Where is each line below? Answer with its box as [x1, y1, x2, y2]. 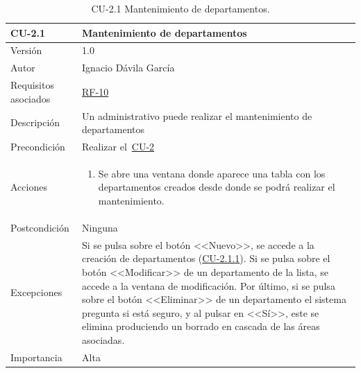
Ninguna [82, 220, 118, 234]
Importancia [10, 349, 62, 364]
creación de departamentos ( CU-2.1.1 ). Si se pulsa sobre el [82, 251, 330, 266]
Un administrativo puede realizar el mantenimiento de [82, 108, 312, 123]
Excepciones [10, 285, 62, 300]
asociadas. [82, 332, 125, 347]
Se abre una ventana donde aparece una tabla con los [98, 166, 326, 180]
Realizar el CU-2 [82, 139, 155, 153]
